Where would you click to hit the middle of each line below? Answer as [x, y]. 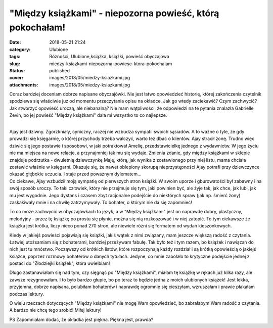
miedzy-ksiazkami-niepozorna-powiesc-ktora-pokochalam [111, 64]
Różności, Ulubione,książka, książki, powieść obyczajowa [109, 57]
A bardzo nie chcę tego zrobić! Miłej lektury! [55, 310]
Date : [15, 42]
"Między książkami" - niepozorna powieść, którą [114, 13]
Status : [17, 70]
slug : [15, 64]
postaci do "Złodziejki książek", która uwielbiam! [60, 263]
